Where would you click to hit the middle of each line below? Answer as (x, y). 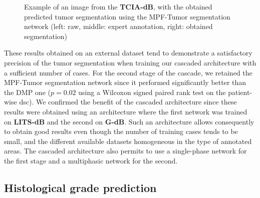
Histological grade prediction (80, 187)
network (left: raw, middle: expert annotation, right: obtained (118, 26)
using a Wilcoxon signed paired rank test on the (152, 92)
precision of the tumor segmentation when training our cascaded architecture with (130, 62)
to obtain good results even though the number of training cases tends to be (121, 131)
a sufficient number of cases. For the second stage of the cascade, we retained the (128, 72)
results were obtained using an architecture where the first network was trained (126, 111)
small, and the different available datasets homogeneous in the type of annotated (128, 141)
